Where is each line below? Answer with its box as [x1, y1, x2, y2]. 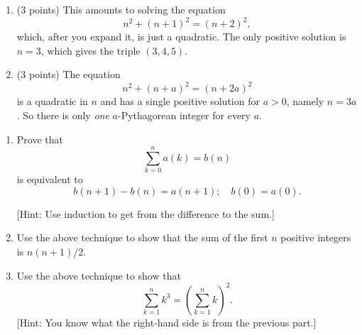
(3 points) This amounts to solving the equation [16, 2, 226, 16]
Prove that [16, 131, 63, 146]
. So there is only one [16, 107, 109, 122]
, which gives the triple [40, 43, 141, 57]
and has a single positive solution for [100, 94, 260, 109]
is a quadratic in [16, 94, 88, 109]
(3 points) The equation [16, 67, 121, 82]
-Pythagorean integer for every [117, 107, 251, 122]
